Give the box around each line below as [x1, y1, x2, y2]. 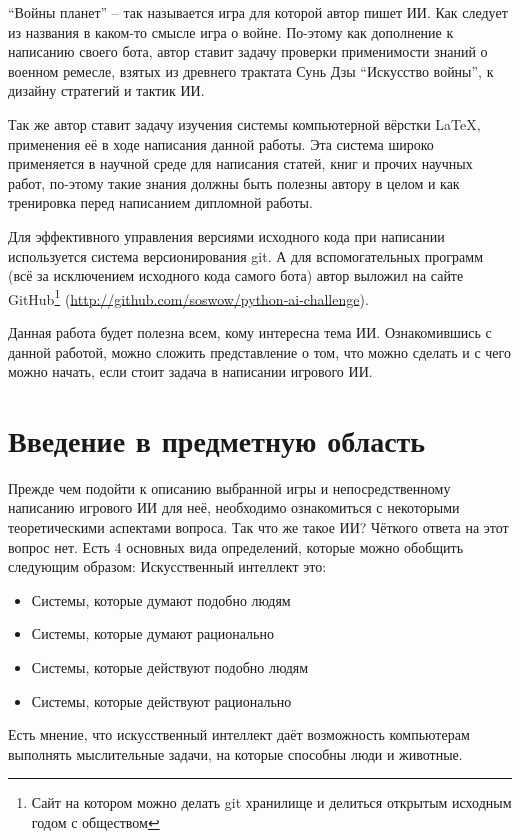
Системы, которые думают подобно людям [31, 589, 291, 610]
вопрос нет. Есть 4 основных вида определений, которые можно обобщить [8, 536, 464, 557]
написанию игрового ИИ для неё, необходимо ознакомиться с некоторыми [8, 497, 460, 518]
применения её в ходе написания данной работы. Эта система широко [8, 133, 434, 154]
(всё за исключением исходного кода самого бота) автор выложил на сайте [8, 265, 464, 286]
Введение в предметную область [8, 419, 426, 460]
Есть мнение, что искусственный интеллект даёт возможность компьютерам [8, 724, 470, 745]
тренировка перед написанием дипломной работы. [8, 192, 313, 213]
